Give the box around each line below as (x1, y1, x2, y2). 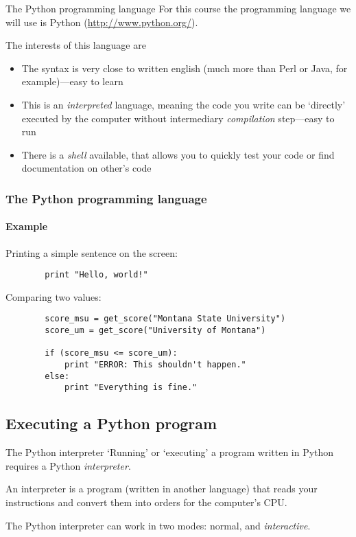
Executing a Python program (5, 413, 217, 434)
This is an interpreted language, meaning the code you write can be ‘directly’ (21, 97, 346, 111)
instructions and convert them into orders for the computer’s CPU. (5, 495, 287, 509)
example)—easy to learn (21, 74, 123, 89)
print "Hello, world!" (45, 270, 148, 280)
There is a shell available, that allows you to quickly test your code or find (21, 147, 335, 161)
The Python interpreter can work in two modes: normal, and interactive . (5, 518, 311, 532)
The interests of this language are (5, 38, 146, 52)
